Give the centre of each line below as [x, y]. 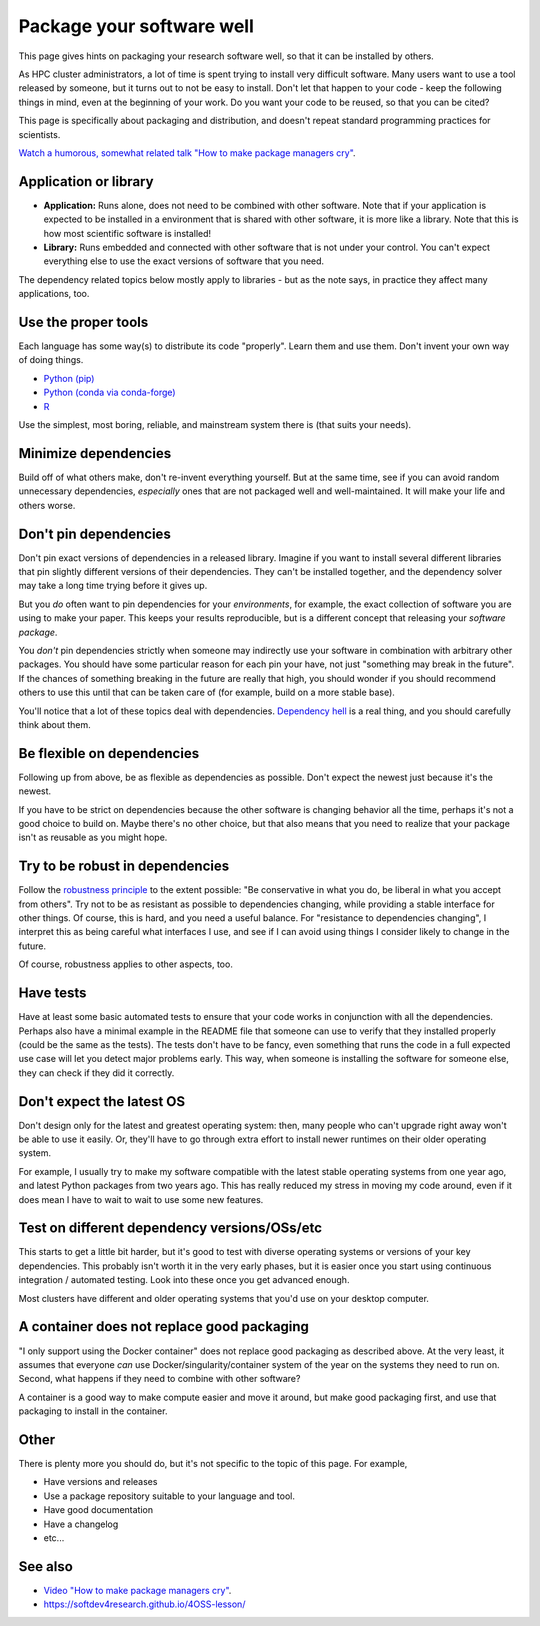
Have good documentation [98, 1510]
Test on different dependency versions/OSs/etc [170, 1228]
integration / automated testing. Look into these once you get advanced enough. [184, 1280]
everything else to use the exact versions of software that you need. [184, 261]
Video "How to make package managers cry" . [137, 1590]
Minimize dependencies [95, 453]
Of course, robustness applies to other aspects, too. [126, 964]
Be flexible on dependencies [109, 753]
